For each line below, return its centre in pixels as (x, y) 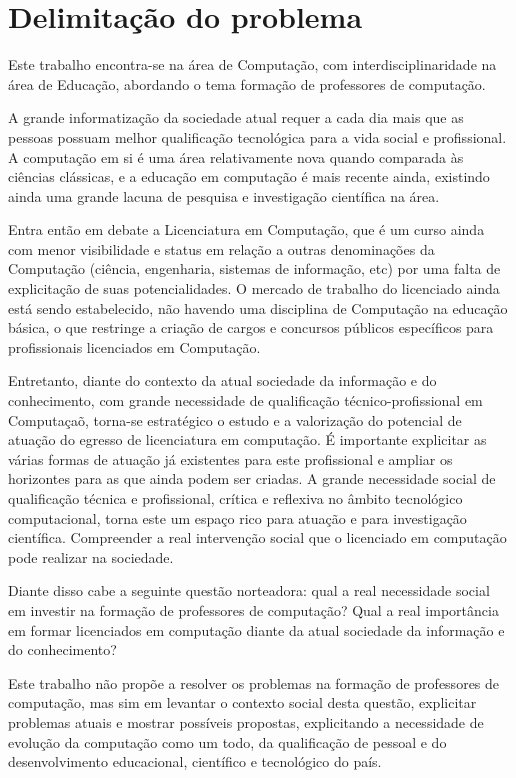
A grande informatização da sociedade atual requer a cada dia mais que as (236, 117)
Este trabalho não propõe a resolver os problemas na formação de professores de (254, 682)
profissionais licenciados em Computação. (134, 346)
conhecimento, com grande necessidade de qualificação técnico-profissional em (245, 400)
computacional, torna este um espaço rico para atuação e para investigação (237, 517)
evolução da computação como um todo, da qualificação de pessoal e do (227, 741)
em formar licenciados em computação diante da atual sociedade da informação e (256, 629)
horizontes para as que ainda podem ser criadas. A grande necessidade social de (252, 478)
